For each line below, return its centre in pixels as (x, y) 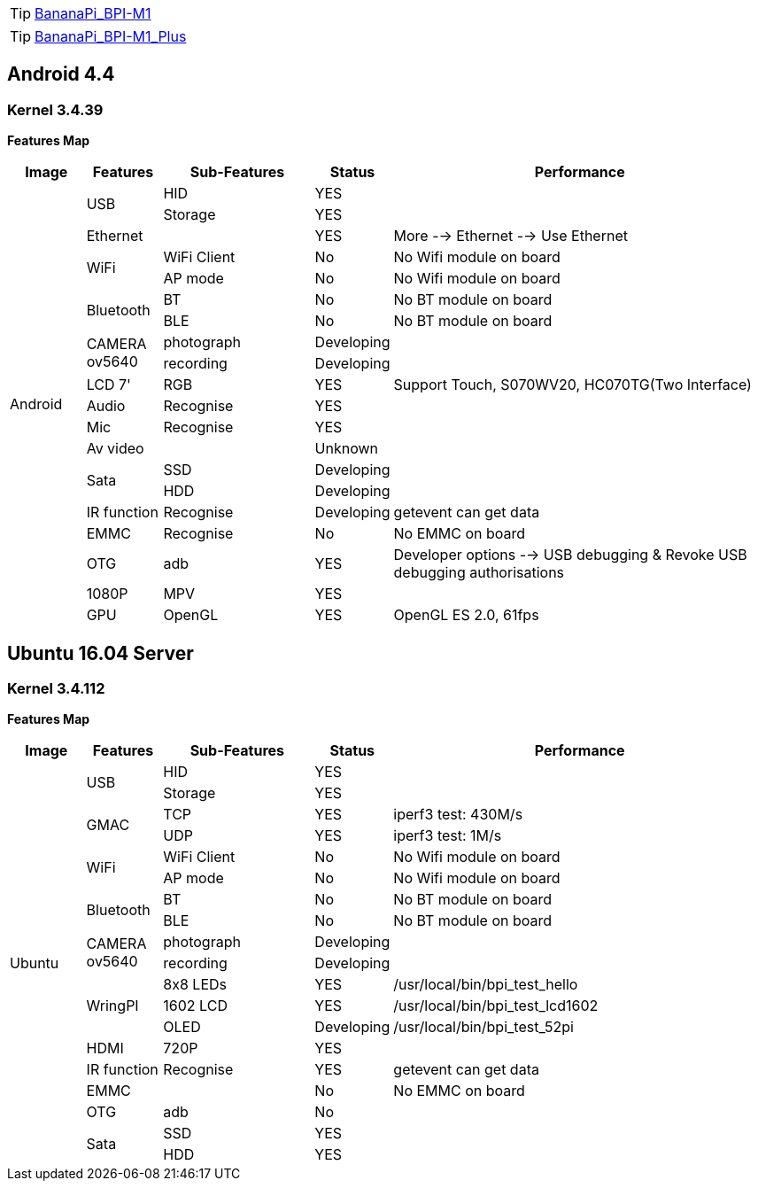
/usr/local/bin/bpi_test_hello (486, 985)
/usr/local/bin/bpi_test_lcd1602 (496, 1006)
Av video (115, 449)
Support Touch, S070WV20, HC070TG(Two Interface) (572, 385)
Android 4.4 (61, 74)
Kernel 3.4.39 (55, 109)
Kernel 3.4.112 (56, 689)
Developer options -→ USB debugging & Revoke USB (570, 555)
